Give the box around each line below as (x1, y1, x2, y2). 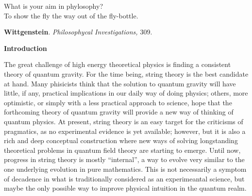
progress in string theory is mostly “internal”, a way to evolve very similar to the (4, 154, 245, 164)
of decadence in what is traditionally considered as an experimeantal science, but (4, 173, 245, 183)
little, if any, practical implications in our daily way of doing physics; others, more (4, 88, 248, 98)
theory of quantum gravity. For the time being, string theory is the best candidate (4, 68, 249, 79)
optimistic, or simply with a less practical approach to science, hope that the (4, 97, 232, 107)
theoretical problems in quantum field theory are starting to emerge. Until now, (4, 145, 241, 155)
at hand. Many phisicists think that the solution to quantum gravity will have (4, 78, 236, 88)
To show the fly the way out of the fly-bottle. (4, 10, 138, 20)
